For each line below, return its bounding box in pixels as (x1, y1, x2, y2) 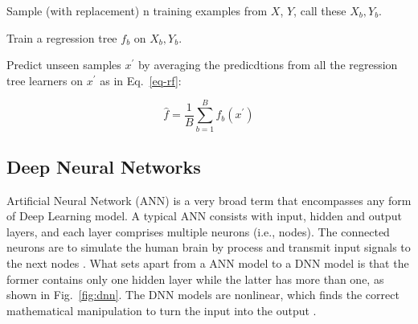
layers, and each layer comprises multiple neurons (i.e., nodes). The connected (6, 223, 390, 240)
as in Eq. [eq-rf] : (100, 72, 182, 88)
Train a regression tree (6, 29, 117, 46)
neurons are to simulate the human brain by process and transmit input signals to (6, 239, 411, 256)
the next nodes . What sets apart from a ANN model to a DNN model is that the (6, 255, 409, 272)
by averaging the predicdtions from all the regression (137, 56, 398, 73)
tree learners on (6, 72, 84, 88)
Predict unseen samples (6, 56, 121, 73)
